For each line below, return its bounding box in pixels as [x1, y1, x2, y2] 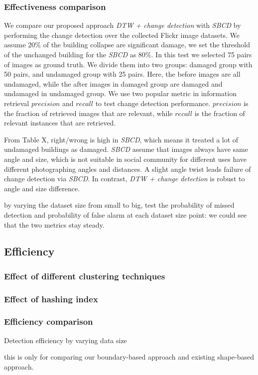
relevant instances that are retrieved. [4, 118, 116, 128]
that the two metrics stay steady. [4, 219, 105, 230]
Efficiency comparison [4, 315, 93, 328]
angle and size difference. [4, 183, 80, 193]
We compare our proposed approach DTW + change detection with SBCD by [4, 20, 241, 30]
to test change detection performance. [95, 98, 211, 108]
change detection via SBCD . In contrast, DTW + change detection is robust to [4, 173, 245, 184]
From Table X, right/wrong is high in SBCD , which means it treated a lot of [4, 134, 239, 144]
